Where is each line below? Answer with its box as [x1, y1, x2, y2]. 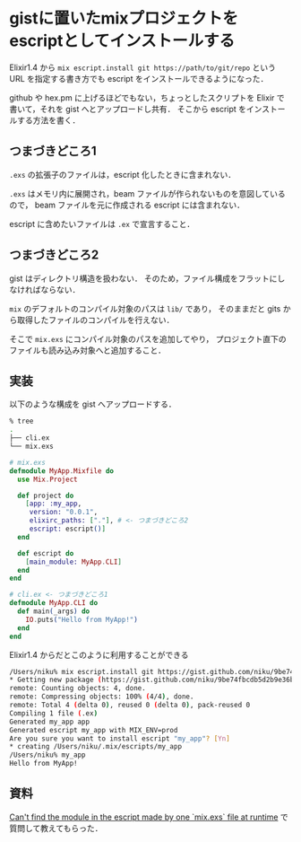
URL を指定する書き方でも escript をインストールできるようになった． [9, 73, 269, 83]
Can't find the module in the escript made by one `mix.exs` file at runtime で [9, 811, 288, 822]
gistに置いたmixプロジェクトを [9, 8, 239, 29]
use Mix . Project [17, 475, 78, 484]
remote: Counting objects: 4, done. [9, 684, 146, 693]
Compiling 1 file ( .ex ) [9, 708, 99, 718]
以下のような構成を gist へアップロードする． [9, 399, 176, 409]
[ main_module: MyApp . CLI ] [25, 557, 123, 566]
